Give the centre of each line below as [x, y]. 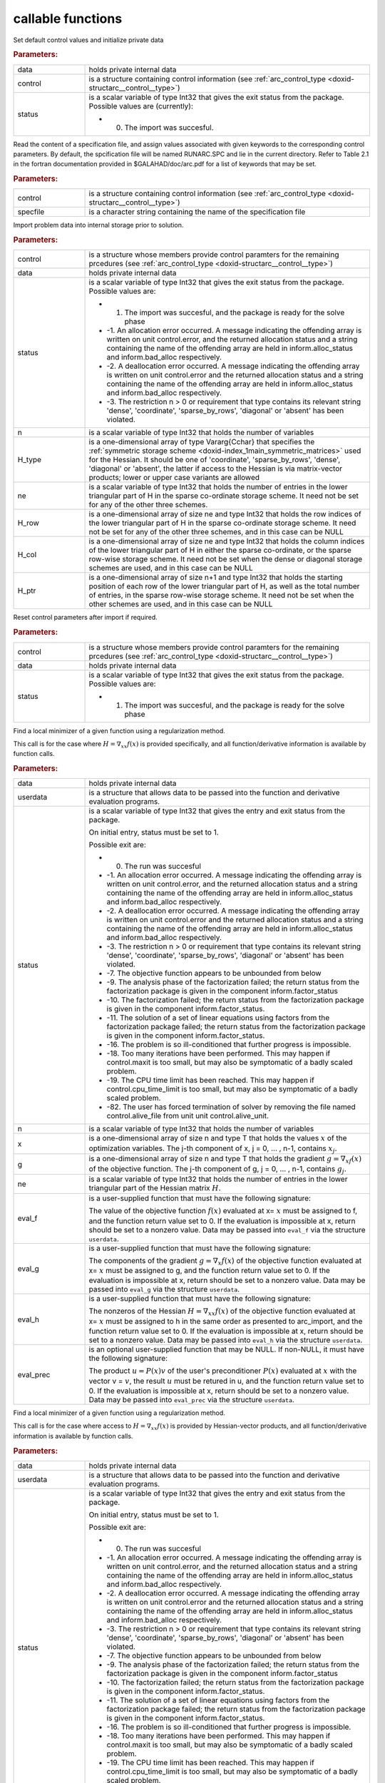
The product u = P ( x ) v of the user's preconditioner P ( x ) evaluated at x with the [223, 1371]
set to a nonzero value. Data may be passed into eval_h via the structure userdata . [226, 1340]
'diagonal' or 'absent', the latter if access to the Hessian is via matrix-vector [215, 469]
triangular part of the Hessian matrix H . [155, 1187]
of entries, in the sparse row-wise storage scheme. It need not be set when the [221, 596]
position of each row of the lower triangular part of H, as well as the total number [224, 586]
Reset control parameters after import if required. [86, 618]
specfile [31, 212]
